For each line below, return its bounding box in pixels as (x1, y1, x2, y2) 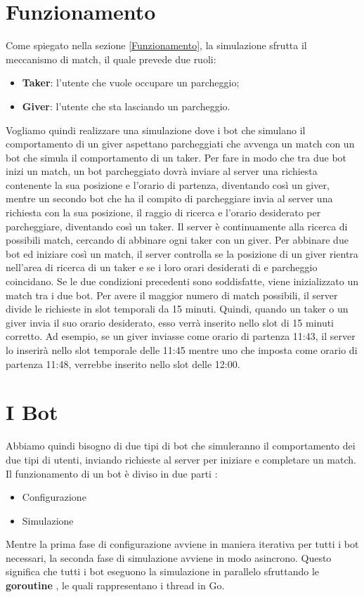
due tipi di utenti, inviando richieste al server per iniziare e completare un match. (6, 452, 356, 466)
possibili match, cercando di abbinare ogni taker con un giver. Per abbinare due (6, 232, 349, 247)
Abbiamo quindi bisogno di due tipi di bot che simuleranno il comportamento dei (6, 438, 356, 453)
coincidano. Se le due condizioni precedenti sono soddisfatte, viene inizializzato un (6, 274, 358, 289)
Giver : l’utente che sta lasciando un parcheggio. (22, 98, 230, 113)
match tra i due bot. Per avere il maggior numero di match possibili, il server (6, 287, 338, 302)
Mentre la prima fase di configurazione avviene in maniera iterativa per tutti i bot (6, 537, 359, 551)
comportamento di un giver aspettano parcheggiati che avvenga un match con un (6, 136, 355, 151)
